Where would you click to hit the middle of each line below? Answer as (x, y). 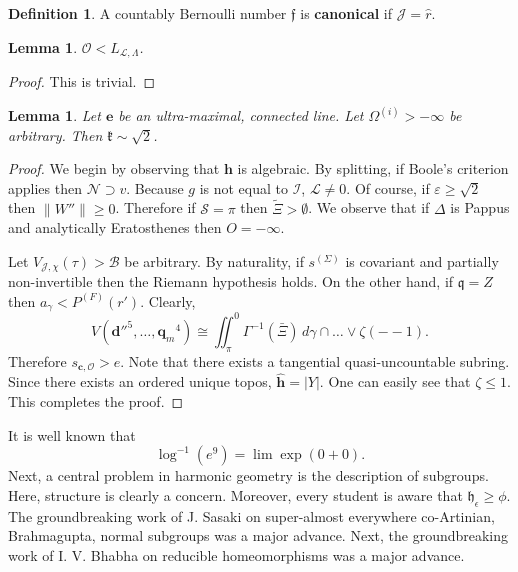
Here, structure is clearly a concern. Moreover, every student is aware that (235, 494)
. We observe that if (369, 207)
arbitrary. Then (55, 134)
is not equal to (243, 187)
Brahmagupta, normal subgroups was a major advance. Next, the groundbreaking (258, 535)
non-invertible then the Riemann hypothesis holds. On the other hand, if (231, 281)
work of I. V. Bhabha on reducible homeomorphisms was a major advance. (236, 554)
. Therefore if (155, 207)
